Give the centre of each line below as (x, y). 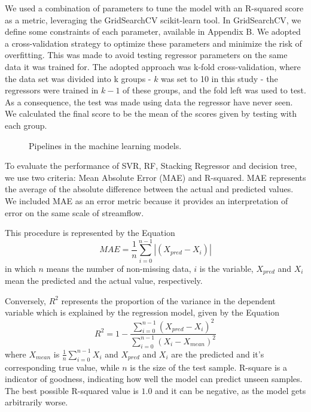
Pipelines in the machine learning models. (105, 145)
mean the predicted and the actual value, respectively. (104, 281)
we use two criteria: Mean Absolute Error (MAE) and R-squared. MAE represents (155, 177)
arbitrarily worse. (36, 402)
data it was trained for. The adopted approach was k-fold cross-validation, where (153, 66)
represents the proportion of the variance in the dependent (168, 300)
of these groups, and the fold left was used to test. (214, 90)
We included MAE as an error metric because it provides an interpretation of (147, 200)
